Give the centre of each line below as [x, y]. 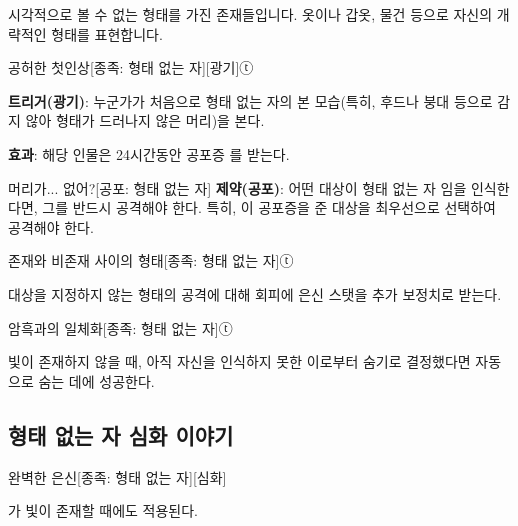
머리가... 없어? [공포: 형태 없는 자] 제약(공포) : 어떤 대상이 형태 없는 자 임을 [237, 187]
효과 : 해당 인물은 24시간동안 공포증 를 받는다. [149, 153]
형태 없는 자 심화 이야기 [121, 434]
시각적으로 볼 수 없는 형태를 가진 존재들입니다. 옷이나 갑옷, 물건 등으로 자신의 [250, 14]
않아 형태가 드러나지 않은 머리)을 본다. [145, 120]
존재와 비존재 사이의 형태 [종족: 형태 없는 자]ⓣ [151, 260]
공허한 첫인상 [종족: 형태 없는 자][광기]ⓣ [131, 67]
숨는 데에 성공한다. [96, 380]
